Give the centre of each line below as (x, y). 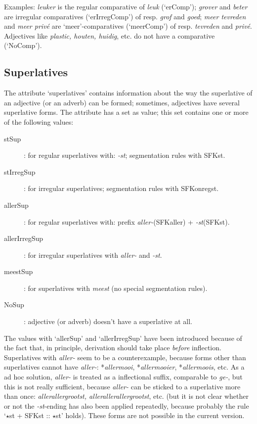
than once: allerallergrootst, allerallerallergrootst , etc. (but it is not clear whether (127, 396)
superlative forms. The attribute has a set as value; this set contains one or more (126, 112)
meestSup (19, 271)
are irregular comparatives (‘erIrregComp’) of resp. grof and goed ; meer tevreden (125, 16)
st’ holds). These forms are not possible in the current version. (150, 415)
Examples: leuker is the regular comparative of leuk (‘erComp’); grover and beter (126, 6)
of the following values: (39, 121)
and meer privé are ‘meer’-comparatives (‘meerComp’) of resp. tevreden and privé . (128, 26)
